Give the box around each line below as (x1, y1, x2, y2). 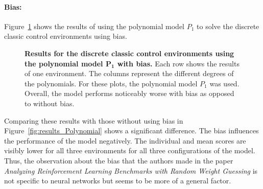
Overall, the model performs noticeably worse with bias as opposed (25, 88, 234, 99)
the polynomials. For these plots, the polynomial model (25, 78, 198, 88)
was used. (209, 78, 240, 88)
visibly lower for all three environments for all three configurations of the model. (4, 145, 255, 156)
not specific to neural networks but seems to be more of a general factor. (4, 175, 231, 186)
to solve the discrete (197, 20, 259, 31)
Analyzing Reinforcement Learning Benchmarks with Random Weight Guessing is (4, 165, 258, 176)
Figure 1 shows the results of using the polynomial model (4, 20, 185, 31)
